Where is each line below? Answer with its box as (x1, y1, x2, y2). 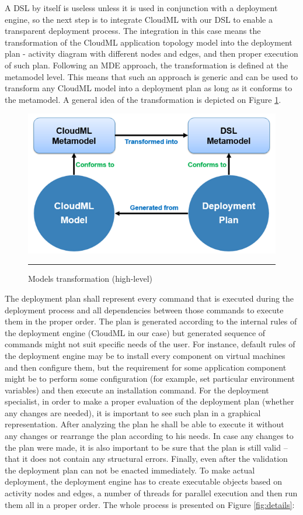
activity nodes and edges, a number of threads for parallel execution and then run (5, 487, 298, 499)
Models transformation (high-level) (28, 272, 152, 285)
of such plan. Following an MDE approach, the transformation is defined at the (5, 58, 288, 71)
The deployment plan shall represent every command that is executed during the (5, 292, 294, 304)
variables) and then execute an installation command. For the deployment (5, 383, 269, 396)
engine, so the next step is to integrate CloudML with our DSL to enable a (5, 13, 273, 25)
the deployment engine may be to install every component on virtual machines (5, 349, 285, 361)
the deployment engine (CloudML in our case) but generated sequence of (5, 326, 266, 338)
